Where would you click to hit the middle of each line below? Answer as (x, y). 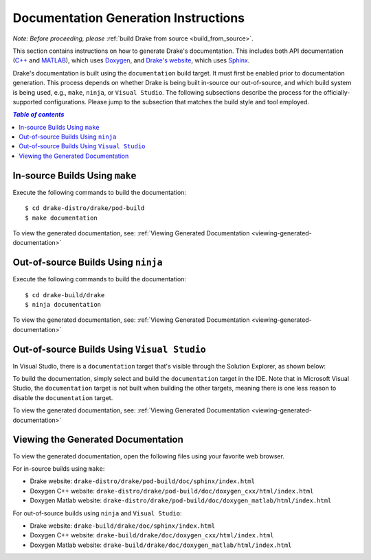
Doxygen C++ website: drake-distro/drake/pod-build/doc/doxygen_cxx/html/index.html (172, 491)
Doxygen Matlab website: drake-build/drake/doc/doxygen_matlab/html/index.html (161, 545)
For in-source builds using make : (59, 468)
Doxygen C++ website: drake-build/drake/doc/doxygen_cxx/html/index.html (152, 535)
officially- (337, 92)
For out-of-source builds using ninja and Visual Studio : (97, 513)
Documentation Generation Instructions (129, 18)
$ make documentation (61, 218)
